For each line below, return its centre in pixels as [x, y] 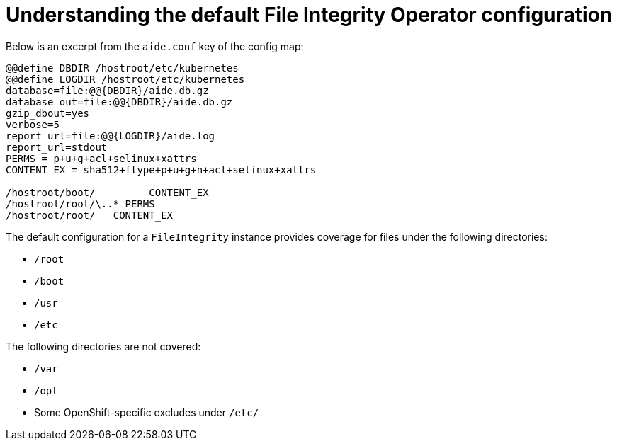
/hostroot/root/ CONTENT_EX [90, 215]
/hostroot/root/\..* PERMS [80, 204]
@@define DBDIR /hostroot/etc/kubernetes [122, 68]
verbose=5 [33, 124]
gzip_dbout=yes [48, 113]
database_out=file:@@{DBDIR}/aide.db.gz [119, 102]
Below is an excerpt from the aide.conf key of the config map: [155, 46]
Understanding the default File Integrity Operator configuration [309, 15]
